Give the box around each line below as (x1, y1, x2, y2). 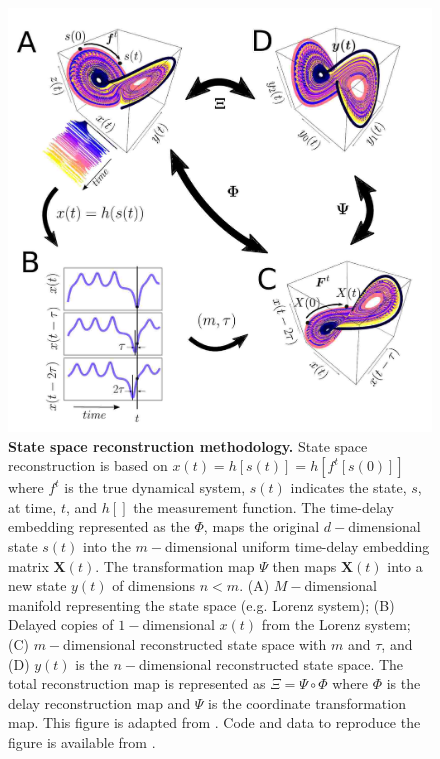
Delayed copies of (8, 614, 114, 635)
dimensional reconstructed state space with (63, 633, 327, 654)
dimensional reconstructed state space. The (139, 653, 404, 674)
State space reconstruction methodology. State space (8, 435, 368, 456)
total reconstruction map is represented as (8, 673, 266, 694)
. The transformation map (95, 555, 255, 576)
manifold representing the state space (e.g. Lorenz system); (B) (8, 594, 395, 615)
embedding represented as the (8, 516, 190, 537)
